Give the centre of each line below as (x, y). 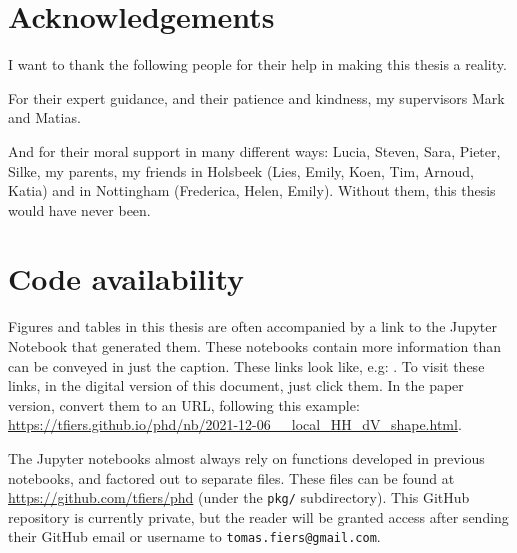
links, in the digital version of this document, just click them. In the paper (236, 385)
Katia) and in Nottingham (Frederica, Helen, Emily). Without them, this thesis (252, 190)
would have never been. (79, 209)
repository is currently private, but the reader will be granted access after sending (258, 516)
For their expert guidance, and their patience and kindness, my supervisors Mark (256, 97)
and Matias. (44, 117)
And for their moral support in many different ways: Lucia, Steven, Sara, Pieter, (254, 150)
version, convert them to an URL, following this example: (184, 404)
